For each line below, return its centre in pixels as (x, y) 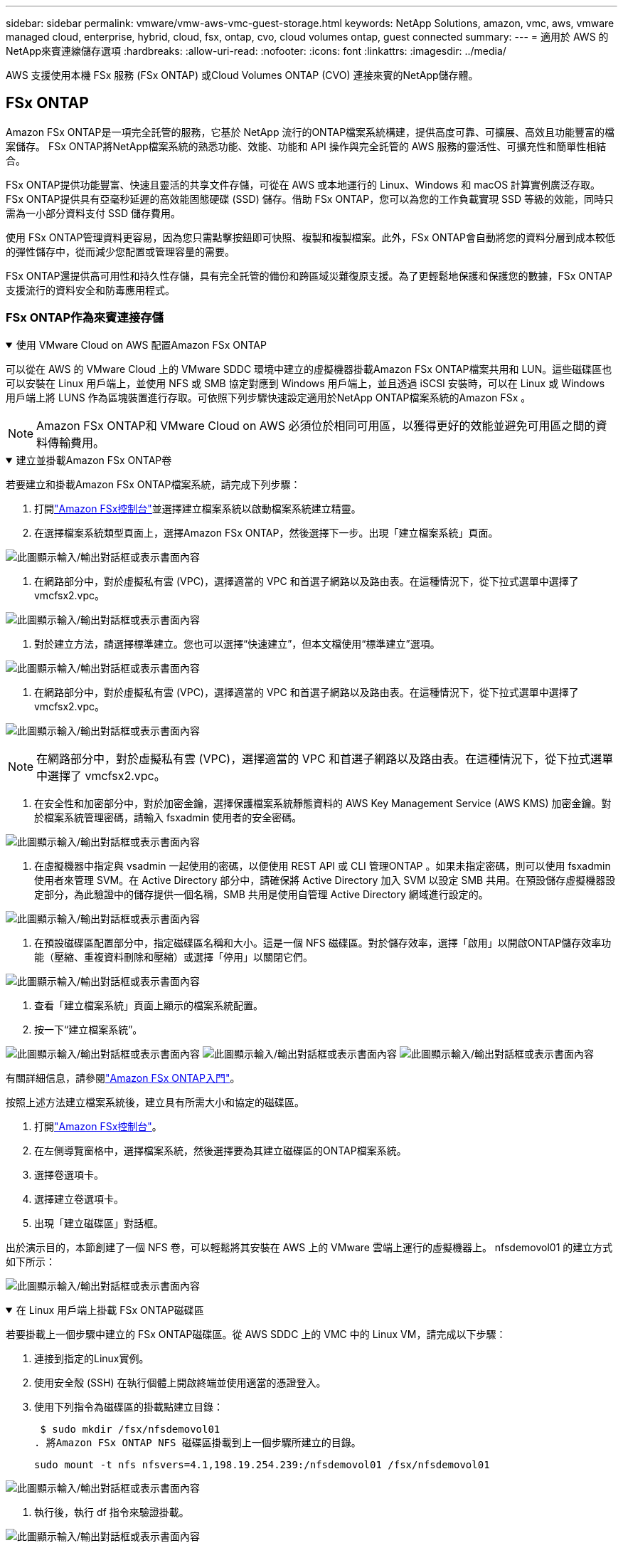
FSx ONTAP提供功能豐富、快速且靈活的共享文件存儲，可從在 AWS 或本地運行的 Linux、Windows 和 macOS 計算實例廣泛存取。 (303, 184)
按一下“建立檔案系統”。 (89, 1029)
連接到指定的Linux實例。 (92, 1358)
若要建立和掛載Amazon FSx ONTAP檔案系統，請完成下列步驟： (153, 484)
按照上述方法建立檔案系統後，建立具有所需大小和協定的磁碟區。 (155, 1102)
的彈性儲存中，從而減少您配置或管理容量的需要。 (120, 251)
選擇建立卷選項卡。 (79, 1199)
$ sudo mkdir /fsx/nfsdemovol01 (130, 1429)
